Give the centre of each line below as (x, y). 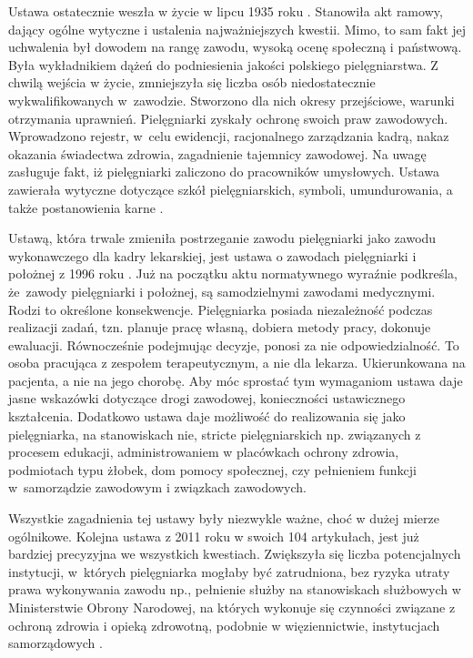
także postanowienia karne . (86, 207)
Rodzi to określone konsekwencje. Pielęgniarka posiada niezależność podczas (221, 309)
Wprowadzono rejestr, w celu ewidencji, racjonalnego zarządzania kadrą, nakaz (229, 136)
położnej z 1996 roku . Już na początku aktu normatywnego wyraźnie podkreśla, (233, 273)
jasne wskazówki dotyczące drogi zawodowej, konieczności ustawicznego (207, 398)
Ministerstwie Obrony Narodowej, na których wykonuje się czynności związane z (232, 607)
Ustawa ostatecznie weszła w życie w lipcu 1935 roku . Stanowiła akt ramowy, (226, 11)
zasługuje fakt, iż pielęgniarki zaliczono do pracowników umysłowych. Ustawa (224, 172)
